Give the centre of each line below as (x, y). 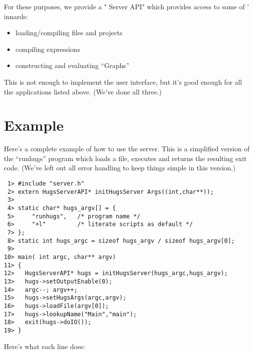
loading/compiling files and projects (69, 33)
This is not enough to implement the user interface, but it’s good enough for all (123, 82)
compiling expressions (48, 49)
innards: (16, 16)
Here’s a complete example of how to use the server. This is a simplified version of (127, 149)
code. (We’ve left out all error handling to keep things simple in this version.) (120, 168)
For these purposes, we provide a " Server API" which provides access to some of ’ (127, 6)
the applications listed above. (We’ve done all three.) (83, 91)
